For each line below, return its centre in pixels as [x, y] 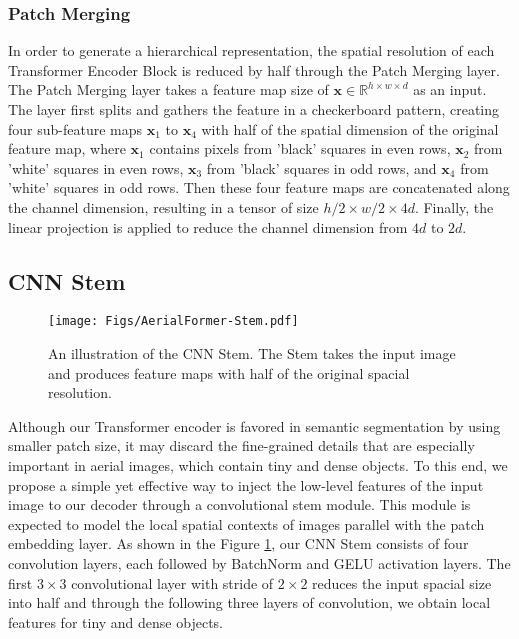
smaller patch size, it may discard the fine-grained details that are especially [241, 445]
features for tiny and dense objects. [115, 621]
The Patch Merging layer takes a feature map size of [168, 89]
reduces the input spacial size [402, 582]
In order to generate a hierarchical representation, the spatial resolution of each [251, 50]
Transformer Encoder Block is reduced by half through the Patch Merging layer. [254, 69]
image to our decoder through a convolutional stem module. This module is [239, 504]
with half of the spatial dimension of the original [350, 128]
